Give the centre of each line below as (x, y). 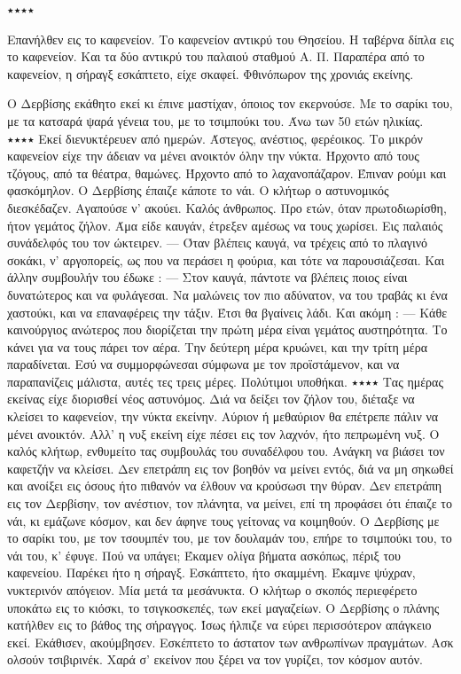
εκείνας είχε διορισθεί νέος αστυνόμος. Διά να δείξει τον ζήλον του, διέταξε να (211, 399)
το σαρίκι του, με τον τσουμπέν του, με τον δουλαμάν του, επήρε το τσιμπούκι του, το (230, 538)
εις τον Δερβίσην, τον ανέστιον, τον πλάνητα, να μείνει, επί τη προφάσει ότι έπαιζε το (230, 503)
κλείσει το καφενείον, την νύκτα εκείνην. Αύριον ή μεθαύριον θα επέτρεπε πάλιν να (223, 416)
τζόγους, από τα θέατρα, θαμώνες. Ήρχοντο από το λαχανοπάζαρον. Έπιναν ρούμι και (227, 172)
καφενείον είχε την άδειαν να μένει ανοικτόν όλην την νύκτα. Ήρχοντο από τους (213, 156)
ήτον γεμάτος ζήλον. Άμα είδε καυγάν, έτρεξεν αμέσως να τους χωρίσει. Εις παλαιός (225, 225)
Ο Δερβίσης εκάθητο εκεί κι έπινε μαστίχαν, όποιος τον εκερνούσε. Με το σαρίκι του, (230, 103)
